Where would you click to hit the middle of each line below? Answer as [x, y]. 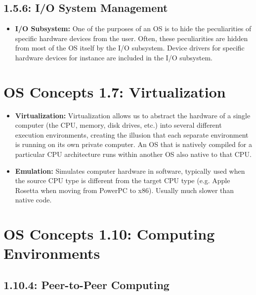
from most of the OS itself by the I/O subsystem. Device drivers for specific [130, 48]
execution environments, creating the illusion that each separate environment [132, 134]
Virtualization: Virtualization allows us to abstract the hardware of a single [133, 115]
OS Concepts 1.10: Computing [109, 234]
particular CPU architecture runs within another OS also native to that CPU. [133, 154]
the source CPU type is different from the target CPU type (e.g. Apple [123, 180]
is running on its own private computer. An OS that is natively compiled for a [133, 144]
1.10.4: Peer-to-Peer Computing [86, 285]
